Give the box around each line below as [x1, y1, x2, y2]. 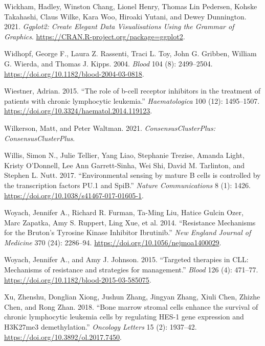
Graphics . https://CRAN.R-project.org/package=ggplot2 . [4, 31, 185, 41]
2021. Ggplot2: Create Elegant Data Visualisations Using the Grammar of [4, 21, 234, 32]
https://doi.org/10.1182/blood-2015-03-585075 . [4, 274, 151, 285]
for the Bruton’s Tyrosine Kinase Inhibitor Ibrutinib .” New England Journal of [4, 227, 251, 238]
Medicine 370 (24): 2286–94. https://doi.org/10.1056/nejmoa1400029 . [4, 237, 222, 247]
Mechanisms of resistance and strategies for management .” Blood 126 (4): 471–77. [4, 264, 258, 275]
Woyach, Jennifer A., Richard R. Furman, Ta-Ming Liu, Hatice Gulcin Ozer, [4, 207, 244, 218]
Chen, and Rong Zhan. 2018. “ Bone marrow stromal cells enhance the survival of [4, 301, 258, 312]
